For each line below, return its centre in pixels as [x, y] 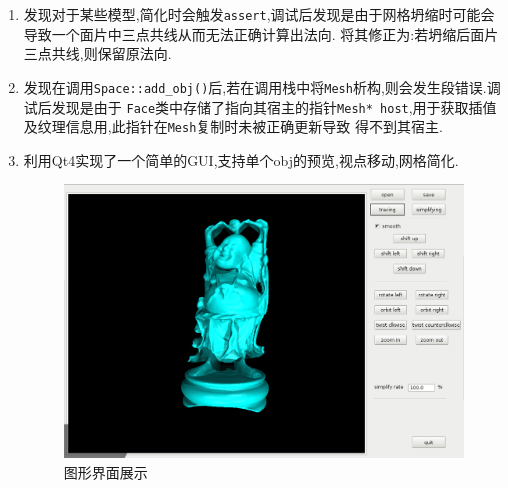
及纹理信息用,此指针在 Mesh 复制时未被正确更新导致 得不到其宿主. [233, 126]
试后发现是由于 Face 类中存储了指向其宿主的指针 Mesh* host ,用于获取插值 [260, 106]
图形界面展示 [105, 471]
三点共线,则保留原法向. [97, 53]
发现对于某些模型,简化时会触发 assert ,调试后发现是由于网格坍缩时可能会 [259, 14]
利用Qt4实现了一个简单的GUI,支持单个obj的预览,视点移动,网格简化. [241, 159]
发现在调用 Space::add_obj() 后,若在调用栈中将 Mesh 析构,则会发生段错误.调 [262, 86]
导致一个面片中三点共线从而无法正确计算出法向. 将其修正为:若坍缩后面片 [261, 33]
